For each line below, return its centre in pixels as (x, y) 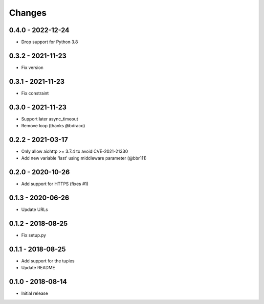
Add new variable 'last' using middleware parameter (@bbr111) (84, 158)
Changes (28, 13)
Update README (38, 268)
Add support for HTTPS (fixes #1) (55, 184)
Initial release (35, 293)
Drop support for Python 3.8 (50, 42)
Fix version (32, 67)
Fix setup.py (34, 235)
